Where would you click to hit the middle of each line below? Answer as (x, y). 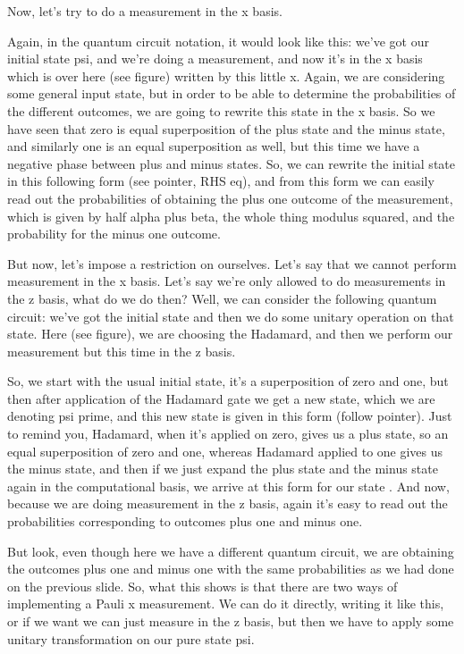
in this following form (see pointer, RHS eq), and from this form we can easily (221, 181)
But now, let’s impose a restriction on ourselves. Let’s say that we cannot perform (232, 263)
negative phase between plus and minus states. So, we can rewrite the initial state (231, 163)
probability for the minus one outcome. (114, 234)
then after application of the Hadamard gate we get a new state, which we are (221, 398)
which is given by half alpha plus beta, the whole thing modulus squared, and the (231, 216)
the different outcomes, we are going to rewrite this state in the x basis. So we (221, 110)
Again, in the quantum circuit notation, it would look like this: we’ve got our (218, 41)
